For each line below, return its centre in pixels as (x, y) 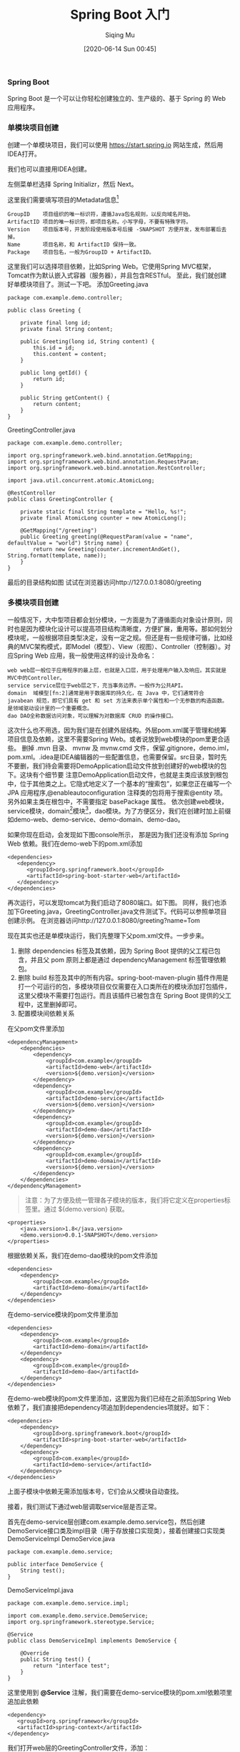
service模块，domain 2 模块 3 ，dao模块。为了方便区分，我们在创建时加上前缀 (119, 810)
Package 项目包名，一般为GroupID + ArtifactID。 (81, 252)
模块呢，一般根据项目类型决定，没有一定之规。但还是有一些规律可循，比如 (117, 638)
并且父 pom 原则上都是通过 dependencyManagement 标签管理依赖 (128, 960)
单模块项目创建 (33, 128)
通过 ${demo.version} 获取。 (86, 1209)
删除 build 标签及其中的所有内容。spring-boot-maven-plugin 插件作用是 (123, 978)
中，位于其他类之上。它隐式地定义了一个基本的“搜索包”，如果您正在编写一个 (120, 783)
